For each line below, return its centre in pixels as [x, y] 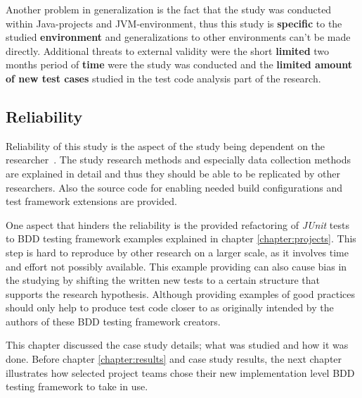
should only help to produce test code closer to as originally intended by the [170, 307]
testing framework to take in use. [77, 386]
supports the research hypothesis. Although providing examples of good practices [180, 293]
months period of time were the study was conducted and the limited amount [179, 64]
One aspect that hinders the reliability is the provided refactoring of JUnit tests [178, 224]
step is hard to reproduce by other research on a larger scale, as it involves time [177, 252]
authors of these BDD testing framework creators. [113, 321]
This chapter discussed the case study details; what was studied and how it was [177, 345]
